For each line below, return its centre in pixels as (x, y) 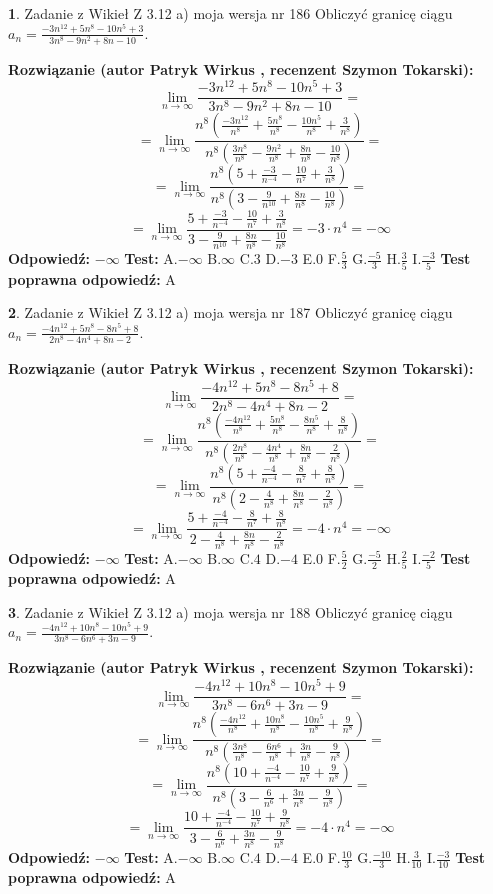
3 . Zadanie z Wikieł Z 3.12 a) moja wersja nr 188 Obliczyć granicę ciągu (230, 611)
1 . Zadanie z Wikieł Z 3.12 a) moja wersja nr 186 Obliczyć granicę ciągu (230, 13)
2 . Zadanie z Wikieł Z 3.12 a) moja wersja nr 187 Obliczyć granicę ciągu (230, 312)
